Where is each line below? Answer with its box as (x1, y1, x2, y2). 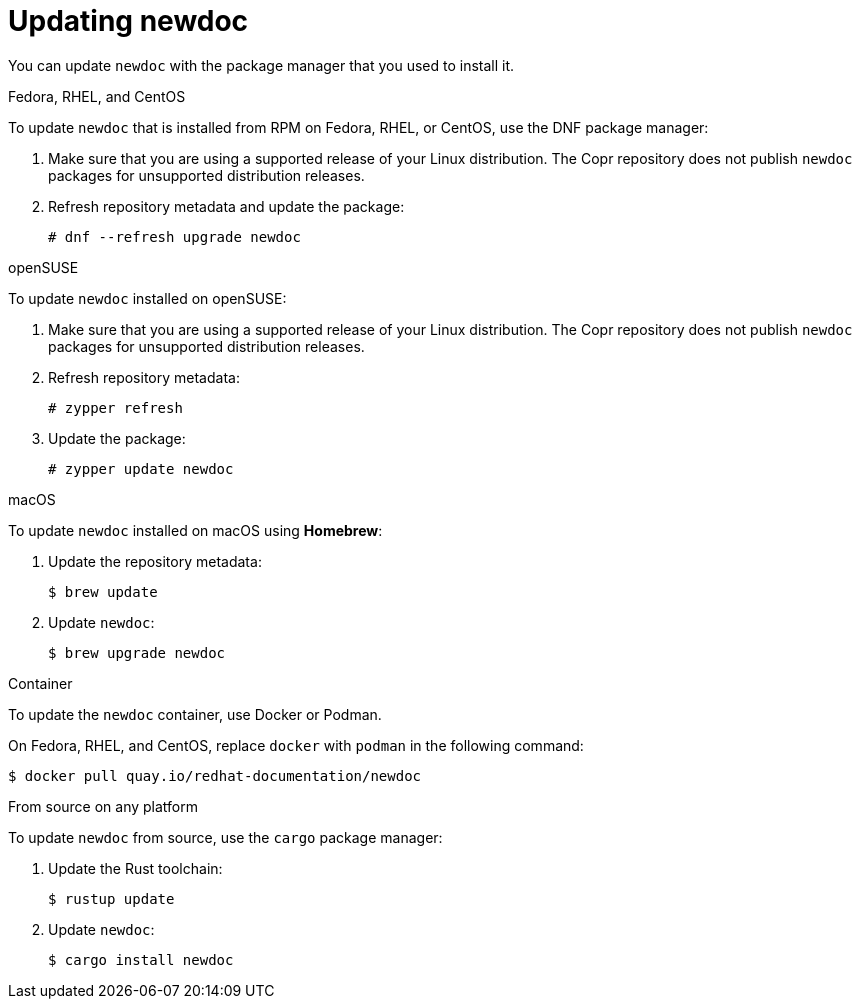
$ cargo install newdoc (48, 951, 234, 968)
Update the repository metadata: (48, 552, 262, 570)
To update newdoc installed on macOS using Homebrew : (8, 521, 383, 539)
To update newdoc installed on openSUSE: (8, 289, 287, 307)
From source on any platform (8, 797, 199, 815)
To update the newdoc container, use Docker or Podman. (8, 705, 382, 723)
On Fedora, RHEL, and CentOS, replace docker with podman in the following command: (8, 736, 584, 754)
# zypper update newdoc (48, 460, 234, 477)
